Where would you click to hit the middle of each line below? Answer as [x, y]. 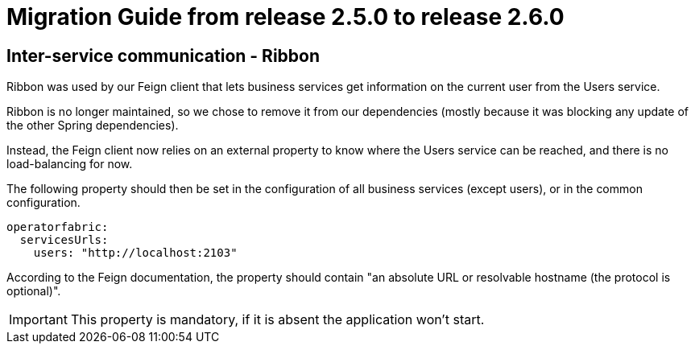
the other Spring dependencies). [93, 126]
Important [38, 320]
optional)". [34, 291]
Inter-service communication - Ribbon [163, 56]
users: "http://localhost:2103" [135, 253]
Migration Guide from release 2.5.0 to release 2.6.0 [285, 17]
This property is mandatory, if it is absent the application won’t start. [277, 320]
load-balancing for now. [70, 164]
